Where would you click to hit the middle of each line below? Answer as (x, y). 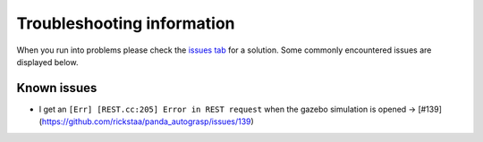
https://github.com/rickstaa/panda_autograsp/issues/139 (146, 121)
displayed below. (47, 62)
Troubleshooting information (126, 23)
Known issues (57, 88)
